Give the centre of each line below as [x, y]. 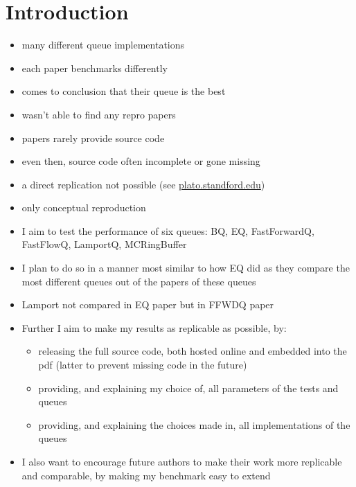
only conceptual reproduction [84, 207]
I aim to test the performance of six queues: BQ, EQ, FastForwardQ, [168, 230]
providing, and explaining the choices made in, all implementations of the [194, 424]
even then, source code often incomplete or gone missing [141, 161]
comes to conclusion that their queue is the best [124, 91]
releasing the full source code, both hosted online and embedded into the [193, 351]
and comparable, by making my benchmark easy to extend [146, 475]
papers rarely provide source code [93, 138]
